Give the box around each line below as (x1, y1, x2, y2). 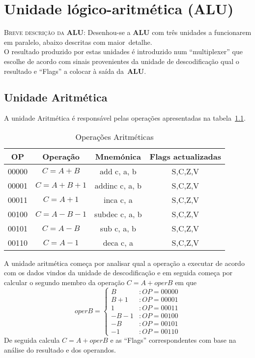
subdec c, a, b (94, 208, 142, 220)
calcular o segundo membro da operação (4, 277, 125, 288)
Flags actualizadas (149, 150, 222, 162)
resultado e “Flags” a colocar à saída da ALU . (4, 65, 146, 76)
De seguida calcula (4, 335, 60, 345)
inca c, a (104, 194, 133, 205)
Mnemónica (95, 150, 141, 162)
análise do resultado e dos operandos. (4, 344, 116, 355)
